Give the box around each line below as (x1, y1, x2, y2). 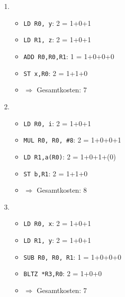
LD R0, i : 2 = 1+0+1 (23, 118, 91, 128)
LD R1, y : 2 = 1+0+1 (23, 235, 91, 245)
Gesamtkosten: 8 (36, 185, 87, 195)
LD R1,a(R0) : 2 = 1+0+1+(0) (23, 151, 116, 161)
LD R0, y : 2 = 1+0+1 (23, 17, 91, 28)
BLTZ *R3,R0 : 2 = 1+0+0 (23, 268, 102, 279)
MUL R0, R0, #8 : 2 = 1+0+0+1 (23, 135, 122, 145)
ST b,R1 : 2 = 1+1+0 (23, 168, 88, 178)
